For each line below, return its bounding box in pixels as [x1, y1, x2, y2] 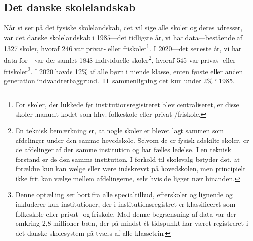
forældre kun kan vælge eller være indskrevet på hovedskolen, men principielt [15, 163, 246, 174]
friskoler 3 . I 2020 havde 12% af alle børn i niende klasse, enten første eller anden [4, 64, 243, 76]
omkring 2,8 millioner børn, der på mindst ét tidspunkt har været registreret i [15, 218, 248, 228]
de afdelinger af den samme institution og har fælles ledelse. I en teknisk [15, 144, 231, 155]
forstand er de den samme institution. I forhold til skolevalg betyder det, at [15, 154, 240, 164]
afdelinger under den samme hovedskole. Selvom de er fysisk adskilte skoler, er [15, 135, 249, 145]
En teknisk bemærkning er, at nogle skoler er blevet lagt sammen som [15, 125, 224, 135]
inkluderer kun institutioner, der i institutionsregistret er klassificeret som [15, 199, 235, 209]
